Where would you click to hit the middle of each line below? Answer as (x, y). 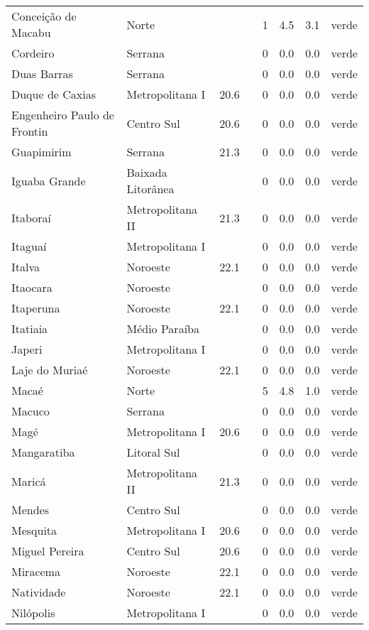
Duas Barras (42, 74)
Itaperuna (36, 308)
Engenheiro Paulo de (63, 115)
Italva (26, 267)
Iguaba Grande (49, 180)
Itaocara (32, 287)
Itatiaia (30, 328)
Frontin (30, 131)
